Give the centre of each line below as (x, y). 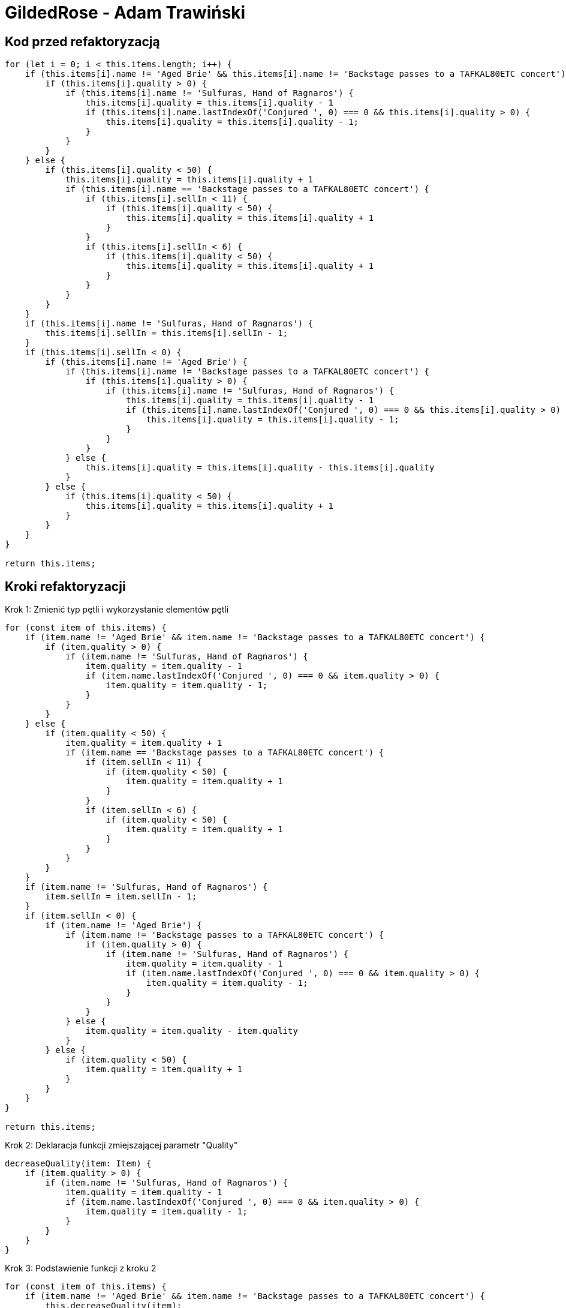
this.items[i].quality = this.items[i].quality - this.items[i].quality (260, 468)
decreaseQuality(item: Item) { (78, 1164)
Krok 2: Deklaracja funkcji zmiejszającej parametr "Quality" (121, 1145)
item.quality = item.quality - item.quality (192, 1031)
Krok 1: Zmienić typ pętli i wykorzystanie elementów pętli (117, 610)
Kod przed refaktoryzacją (82, 41)
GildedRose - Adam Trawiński (125, 13)
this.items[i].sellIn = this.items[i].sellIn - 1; (167, 333)
